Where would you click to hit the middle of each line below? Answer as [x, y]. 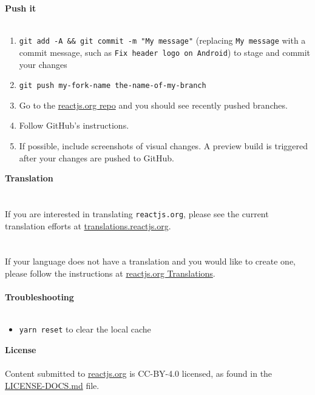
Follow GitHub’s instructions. [74, 125]
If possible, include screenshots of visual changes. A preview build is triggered [164, 145]
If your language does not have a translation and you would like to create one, [150, 261]
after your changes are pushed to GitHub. [97, 157]
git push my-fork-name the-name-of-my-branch [113, 86]
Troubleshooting [39, 297]
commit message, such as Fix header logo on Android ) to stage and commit [165, 52]
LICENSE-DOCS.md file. [52, 385]
